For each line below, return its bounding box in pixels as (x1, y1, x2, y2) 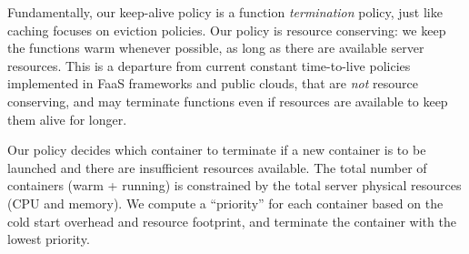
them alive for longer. (7, 109, 127, 128)
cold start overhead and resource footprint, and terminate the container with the (7, 211, 456, 230)
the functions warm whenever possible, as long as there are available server (7, 38, 424, 57)
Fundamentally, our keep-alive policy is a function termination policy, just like (7, 3, 443, 21)
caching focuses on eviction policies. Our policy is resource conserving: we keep (7, 20, 446, 39)
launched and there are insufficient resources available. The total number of (7, 157, 427, 177)
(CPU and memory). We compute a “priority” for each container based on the (7, 193, 444, 212)
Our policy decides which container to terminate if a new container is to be (7, 140, 426, 159)
